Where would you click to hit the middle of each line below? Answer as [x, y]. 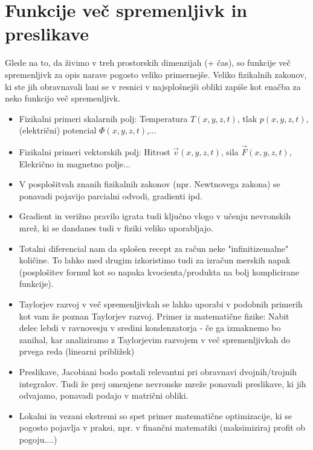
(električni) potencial [58, 130]
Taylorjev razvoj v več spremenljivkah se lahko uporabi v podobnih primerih [161, 304]
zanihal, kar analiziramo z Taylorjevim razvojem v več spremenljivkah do [155, 339]
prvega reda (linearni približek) [77, 351]
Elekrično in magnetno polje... [75, 163]
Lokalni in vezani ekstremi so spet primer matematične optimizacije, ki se [156, 415]
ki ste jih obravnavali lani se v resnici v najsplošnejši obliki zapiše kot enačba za [153, 86]
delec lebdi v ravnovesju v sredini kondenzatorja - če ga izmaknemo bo [150, 328]
